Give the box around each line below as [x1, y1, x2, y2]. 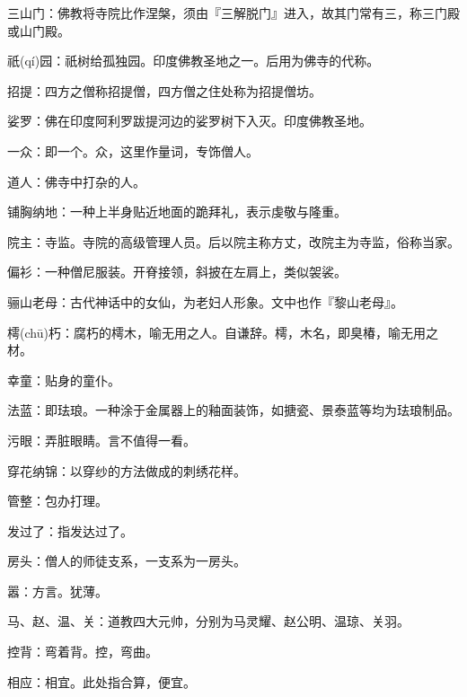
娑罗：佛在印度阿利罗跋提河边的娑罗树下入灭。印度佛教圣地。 [7, 111, 372, 130]
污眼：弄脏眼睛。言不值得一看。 [7, 430, 196, 449]
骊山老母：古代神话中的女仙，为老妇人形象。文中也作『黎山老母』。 [7, 292, 403, 311]
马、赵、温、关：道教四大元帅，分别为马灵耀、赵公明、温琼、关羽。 [7, 612, 410, 631]
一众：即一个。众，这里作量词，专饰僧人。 [7, 141, 259, 160]
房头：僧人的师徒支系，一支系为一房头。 [7, 551, 246, 570]
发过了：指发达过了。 [7, 521, 133, 540]
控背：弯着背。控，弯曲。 [7, 642, 158, 661]
